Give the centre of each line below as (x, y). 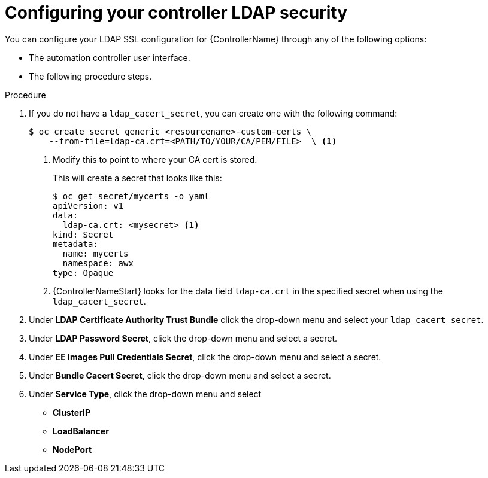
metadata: (75, 244)
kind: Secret (83, 234)
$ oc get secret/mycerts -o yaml (131, 196)
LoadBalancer (81, 431)
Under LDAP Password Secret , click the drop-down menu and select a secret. (183, 338)
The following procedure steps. (90, 76)
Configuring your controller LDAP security (176, 13)
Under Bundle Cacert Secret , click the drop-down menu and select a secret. (180, 375)
